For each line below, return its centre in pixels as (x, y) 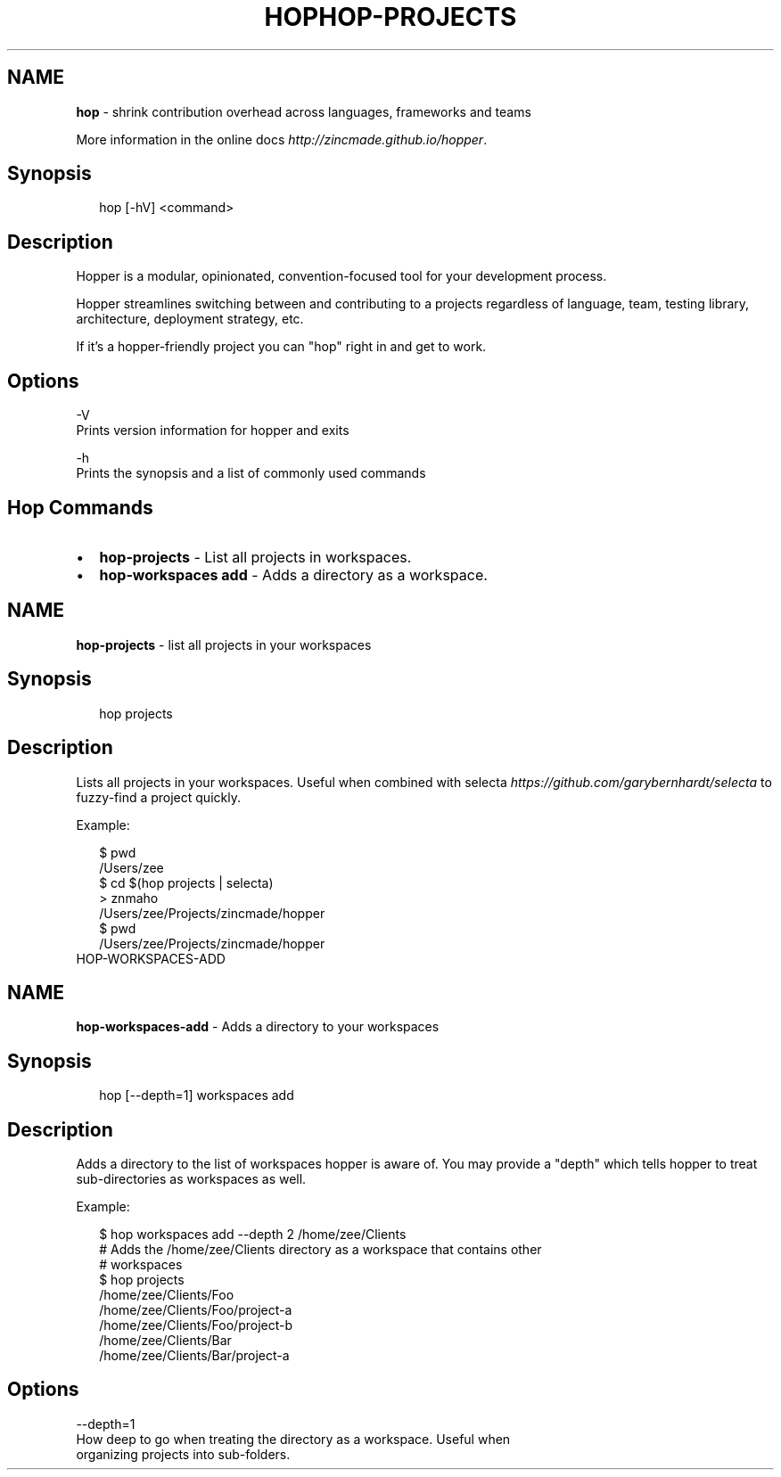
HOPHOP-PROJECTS (390, 17)
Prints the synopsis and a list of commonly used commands (251, 473)
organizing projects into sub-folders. (183, 1454)
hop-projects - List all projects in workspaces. (255, 557)
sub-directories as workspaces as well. (191, 1179)
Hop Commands (80, 507)
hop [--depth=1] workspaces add (197, 1095)
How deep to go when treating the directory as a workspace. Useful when (293, 1439)
